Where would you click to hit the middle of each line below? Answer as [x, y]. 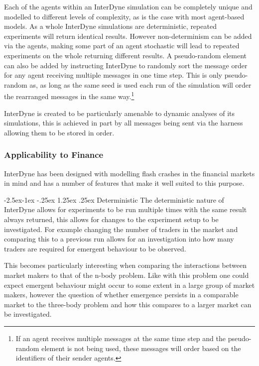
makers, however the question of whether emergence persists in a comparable [121, 295]
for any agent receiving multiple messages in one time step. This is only [113, 75]
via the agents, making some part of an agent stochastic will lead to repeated [122, 46]
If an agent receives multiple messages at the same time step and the [121, 338]
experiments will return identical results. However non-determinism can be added [128, 36]
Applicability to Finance [54, 155]
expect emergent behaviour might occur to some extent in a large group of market [129, 285]
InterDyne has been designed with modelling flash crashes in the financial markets [129, 173]
